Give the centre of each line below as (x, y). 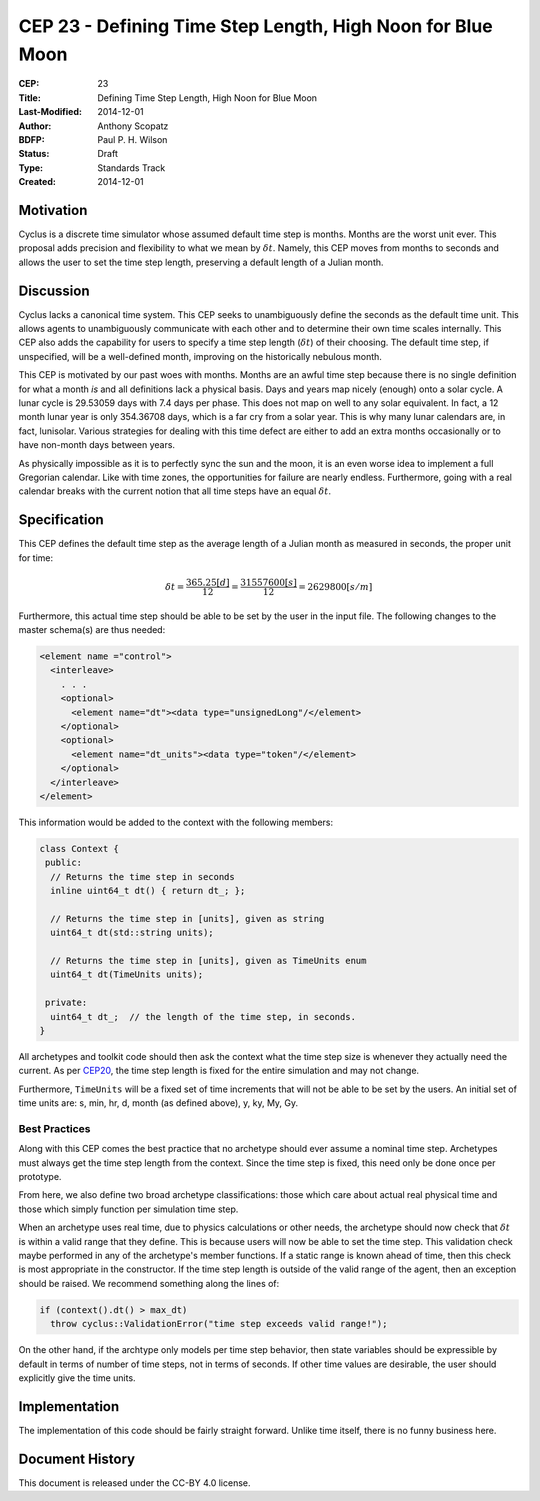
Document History (76, 1458)
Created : (37, 182)
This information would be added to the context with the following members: (176, 822)
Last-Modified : (50, 112)
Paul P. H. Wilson (132, 139)
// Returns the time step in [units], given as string (187, 918)
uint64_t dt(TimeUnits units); (127, 974)
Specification (61, 520)
